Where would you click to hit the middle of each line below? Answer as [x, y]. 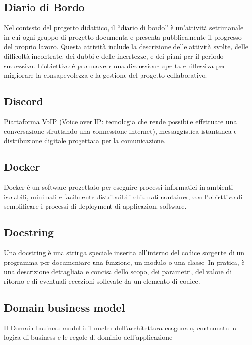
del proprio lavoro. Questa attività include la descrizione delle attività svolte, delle [126, 46]
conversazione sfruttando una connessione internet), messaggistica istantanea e [120, 131]
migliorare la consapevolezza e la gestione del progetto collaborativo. [106, 75]
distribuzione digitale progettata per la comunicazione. [85, 140]
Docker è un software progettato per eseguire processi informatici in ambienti [118, 187]
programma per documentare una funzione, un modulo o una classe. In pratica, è [124, 262]
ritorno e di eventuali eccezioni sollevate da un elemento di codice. [102, 281]
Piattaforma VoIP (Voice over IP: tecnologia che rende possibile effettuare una [120, 121]
